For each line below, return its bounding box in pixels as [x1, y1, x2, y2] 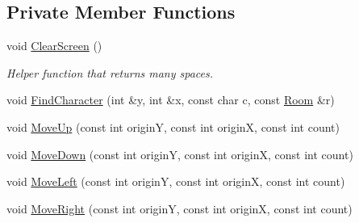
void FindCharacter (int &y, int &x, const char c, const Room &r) [6, 91, 335, 108]
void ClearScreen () [6, 37, 102, 54]
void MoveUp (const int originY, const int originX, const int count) [6, 118, 340, 135]
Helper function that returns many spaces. [6, 64, 214, 81]
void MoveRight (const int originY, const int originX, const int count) [6, 200, 353, 217]
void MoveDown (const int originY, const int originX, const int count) [6, 145, 353, 162]
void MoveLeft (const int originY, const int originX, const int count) [6, 173, 345, 190]
